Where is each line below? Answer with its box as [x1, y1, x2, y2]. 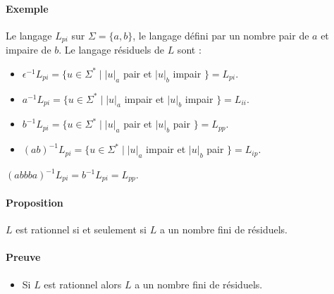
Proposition [6, 195, 63, 210]
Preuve [6, 250, 41, 264]
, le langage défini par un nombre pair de [132, 27, 309, 42]
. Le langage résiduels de [58, 42, 164, 57]
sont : [177, 42, 202, 57]
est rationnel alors [44, 276, 122, 291]
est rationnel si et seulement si [16, 222, 147, 237]
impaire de [6, 42, 51, 57]
